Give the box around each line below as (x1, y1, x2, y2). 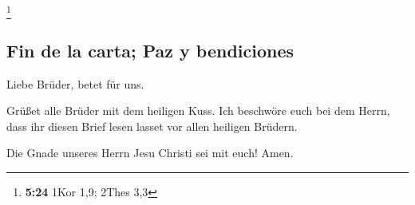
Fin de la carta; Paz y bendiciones (6, 37, 294, 62)
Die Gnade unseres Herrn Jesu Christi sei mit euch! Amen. (6, 144, 294, 161)
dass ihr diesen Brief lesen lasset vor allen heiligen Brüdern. (6, 117, 298, 134)
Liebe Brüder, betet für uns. (6, 75, 144, 92)
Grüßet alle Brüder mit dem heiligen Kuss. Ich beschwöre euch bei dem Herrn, (6, 102, 390, 119)
